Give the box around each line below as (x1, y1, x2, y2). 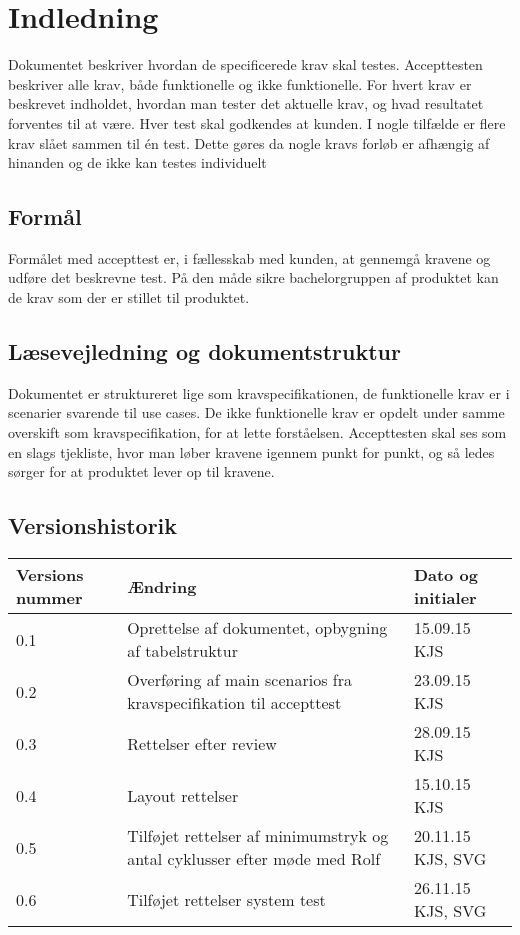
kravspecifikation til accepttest (127, 691, 342, 715)
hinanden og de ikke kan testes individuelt (8, 152, 267, 173)
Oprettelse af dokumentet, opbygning (127, 616, 388, 640)
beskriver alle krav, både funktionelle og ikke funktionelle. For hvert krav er (8, 73, 472, 94)
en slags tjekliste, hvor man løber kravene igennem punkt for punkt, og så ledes (8, 441, 495, 462)
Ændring (127, 574, 197, 598)
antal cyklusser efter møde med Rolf (127, 847, 381, 871)
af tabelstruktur (127, 639, 239, 663)
